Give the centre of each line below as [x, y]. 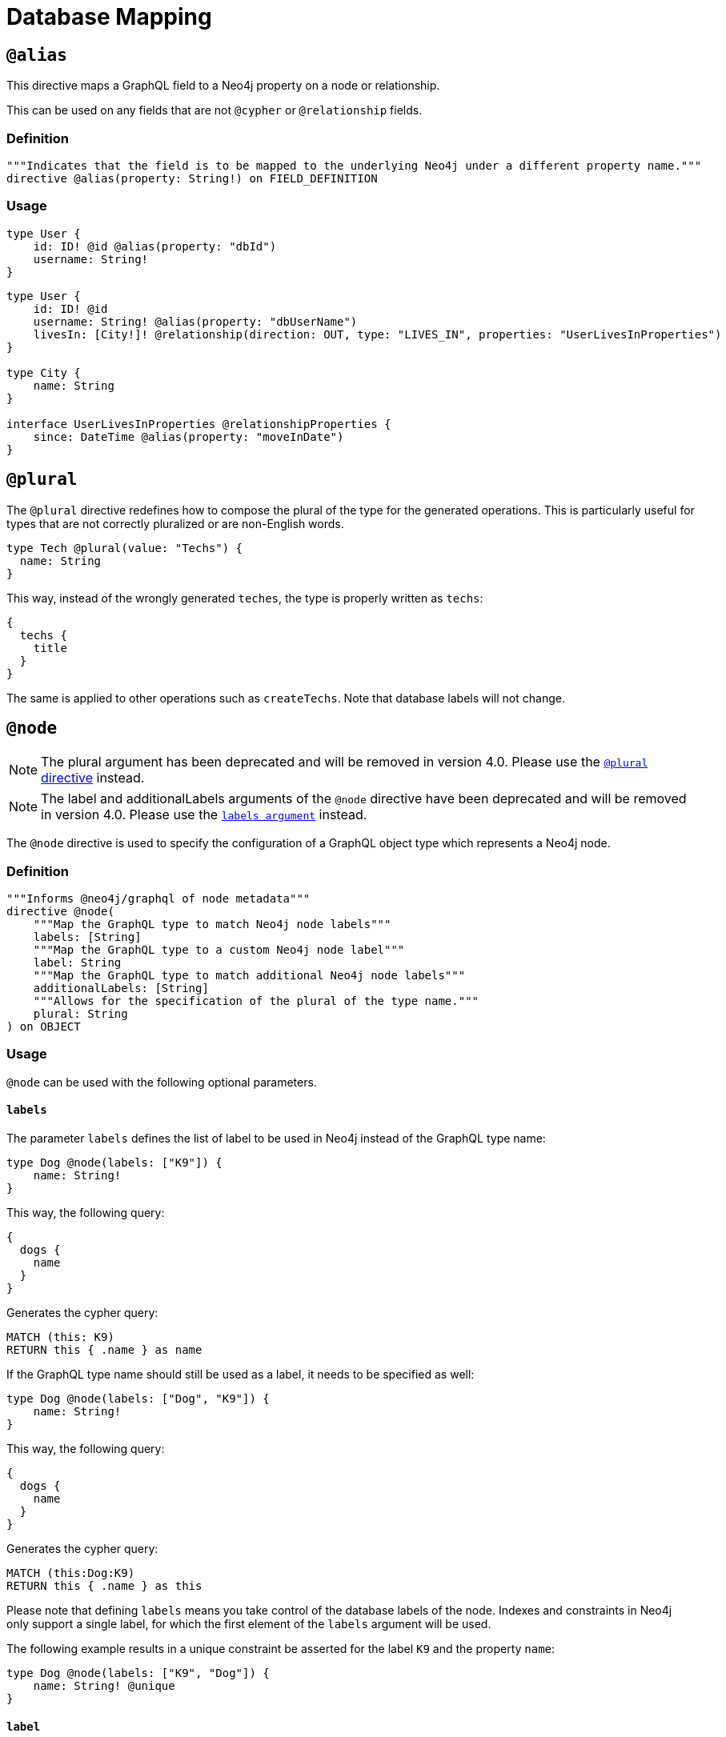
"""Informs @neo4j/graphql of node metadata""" [158, 899]
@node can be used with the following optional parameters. [162, 1082]
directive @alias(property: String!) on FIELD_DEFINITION [192, 178]
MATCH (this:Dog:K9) [71, 1573]
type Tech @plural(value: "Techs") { [125, 548]
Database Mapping [109, 17]
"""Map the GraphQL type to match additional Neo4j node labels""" [249, 976]
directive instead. [93, 778]
